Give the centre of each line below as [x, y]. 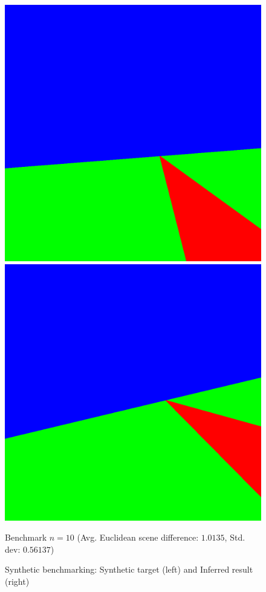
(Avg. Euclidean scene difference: [138, 537]
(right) [17, 581]
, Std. [235, 537]
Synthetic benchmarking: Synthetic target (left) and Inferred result [129, 569]
